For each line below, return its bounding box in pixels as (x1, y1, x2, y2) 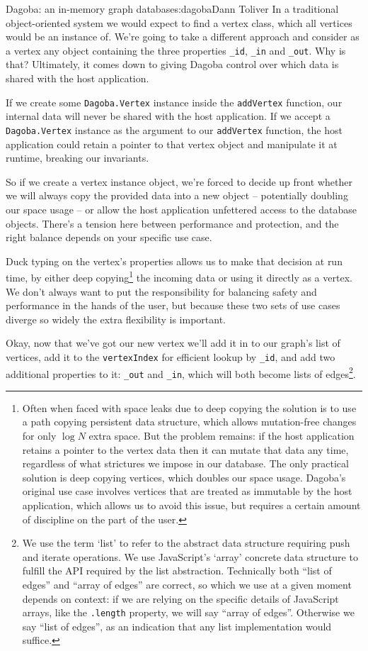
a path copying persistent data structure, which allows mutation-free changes (22, 414, 357, 429)
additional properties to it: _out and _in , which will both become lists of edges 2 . (6, 364, 356, 381)
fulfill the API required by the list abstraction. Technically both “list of (22, 563, 332, 578)
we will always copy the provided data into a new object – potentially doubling (6, 188, 348, 203)
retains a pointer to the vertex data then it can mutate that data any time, (22, 442, 349, 457)
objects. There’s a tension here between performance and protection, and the (6, 216, 339, 230)
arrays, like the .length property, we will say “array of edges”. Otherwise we (22, 605, 355, 620)
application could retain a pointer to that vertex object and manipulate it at (6, 136, 338, 151)
